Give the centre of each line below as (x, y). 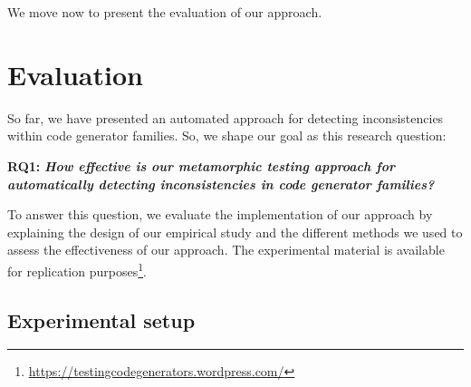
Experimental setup (101, 319)
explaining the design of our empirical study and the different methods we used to (235, 232)
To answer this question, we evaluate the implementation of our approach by (220, 214)
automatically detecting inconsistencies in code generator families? (221, 184)
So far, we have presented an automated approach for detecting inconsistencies (226, 117)
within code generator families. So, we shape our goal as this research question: (227, 135)
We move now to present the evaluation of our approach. (165, 12)
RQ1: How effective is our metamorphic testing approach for (202, 165)
